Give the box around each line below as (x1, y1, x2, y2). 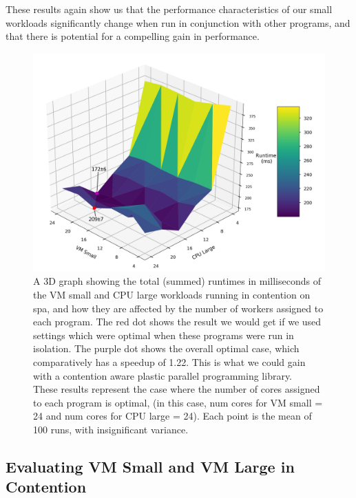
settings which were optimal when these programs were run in (33, 327, 294, 342)
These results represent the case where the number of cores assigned (33, 382, 320, 396)
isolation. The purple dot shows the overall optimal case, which (33, 341, 300, 356)
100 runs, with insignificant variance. (33, 422, 189, 436)
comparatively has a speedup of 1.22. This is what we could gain (33, 354, 306, 369)
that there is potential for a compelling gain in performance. (6, 29, 260, 43)
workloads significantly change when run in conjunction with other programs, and (6, 15, 350, 30)
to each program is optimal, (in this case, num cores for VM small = (33, 395, 323, 409)
